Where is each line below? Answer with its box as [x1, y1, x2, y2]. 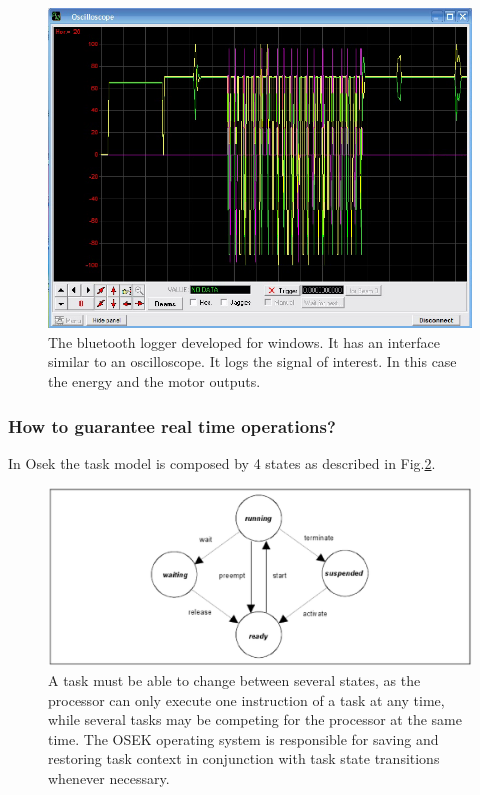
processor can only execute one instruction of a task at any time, [48, 689, 445, 710]
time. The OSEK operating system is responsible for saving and [48, 728, 439, 749]
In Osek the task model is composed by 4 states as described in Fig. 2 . [8, 452, 436, 473]
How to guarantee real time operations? [8, 413, 336, 438]
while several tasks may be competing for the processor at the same [48, 709, 462, 730]
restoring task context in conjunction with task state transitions [48, 748, 440, 769]
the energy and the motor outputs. [48, 371, 261, 392]
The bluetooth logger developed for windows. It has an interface [48, 331, 440, 352]
